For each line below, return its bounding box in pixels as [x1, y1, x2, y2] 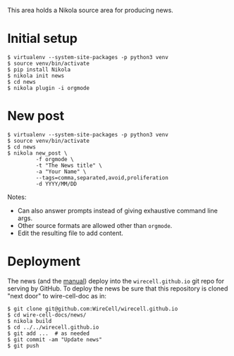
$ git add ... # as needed [7, 330, 90, 337]
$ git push [7, 342, 39, 349]
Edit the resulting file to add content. [17, 229, 123, 237]
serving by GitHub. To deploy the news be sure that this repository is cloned [7, 284, 228, 293]
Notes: [7, 193, 27, 201]
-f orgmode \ [35, 155, 74, 163]
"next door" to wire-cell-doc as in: [7, 291, 107, 300]
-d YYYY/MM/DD [35, 180, 78, 187]
